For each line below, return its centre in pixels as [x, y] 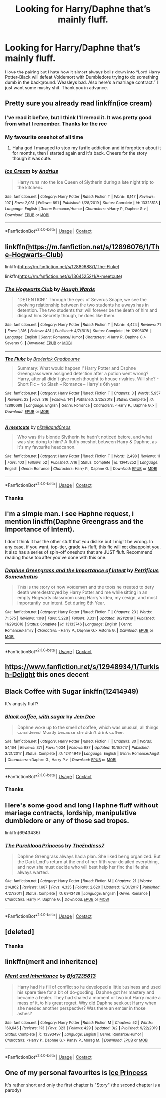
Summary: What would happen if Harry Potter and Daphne [77, 368]
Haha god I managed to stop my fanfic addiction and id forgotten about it [86, 148]
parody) [13, 1090]
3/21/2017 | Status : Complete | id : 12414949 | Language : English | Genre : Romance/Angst [82, 754]
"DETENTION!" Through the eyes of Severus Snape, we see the [82, 300]
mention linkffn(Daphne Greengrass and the [75, 522]
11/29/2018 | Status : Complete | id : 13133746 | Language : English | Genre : [69, 624]
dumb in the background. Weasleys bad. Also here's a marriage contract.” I [82, 82]
